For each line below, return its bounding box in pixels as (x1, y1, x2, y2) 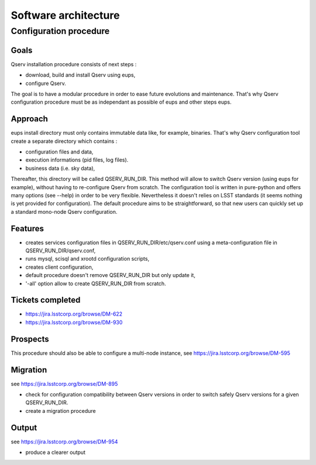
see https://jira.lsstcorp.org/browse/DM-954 (11, 438, 118, 445)
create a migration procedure (25, 407, 96, 414)
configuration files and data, (25, 148, 94, 155)
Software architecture (11, 9, 120, 22)
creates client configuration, (25, 264, 94, 271)
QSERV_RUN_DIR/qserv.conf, (25, 247, 96, 254)
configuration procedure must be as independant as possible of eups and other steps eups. (11, 98, 232, 105)
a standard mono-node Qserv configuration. (11, 208, 118, 215)
